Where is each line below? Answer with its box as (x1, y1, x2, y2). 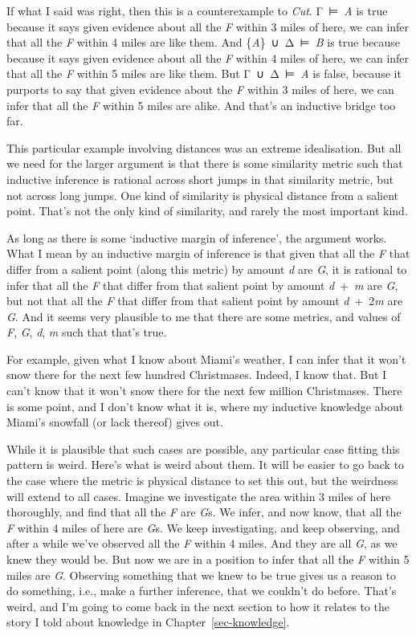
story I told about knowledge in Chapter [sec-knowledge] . (6, 614, 290, 630)
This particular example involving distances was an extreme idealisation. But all (6, 139, 402, 156)
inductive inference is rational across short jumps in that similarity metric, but (6, 170, 394, 187)
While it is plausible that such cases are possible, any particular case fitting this (6, 440, 400, 457)
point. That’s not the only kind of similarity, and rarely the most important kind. (6, 202, 408, 219)
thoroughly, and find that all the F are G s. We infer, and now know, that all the (6, 503, 402, 520)
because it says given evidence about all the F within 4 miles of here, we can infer (6, 49, 410, 66)
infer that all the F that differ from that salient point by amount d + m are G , (6, 276, 398, 293)
